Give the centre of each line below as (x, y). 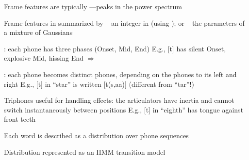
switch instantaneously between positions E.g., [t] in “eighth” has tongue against (124, 109)
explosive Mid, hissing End (44, 58)
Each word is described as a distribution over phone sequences (96, 135)
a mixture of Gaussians (38, 32)
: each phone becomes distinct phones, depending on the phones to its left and (120, 74)
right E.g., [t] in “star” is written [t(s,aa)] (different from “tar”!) (99, 84)
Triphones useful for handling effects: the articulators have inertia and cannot (119, 100)
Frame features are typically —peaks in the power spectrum (93, 6)
